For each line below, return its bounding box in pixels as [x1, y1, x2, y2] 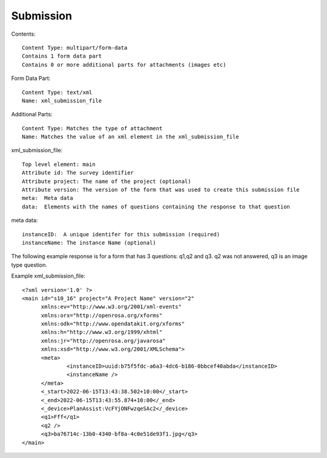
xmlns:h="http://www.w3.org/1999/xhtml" [41, 329, 163, 336]
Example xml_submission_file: [11, 273, 86, 280]
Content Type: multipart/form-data [22, 44, 128, 51]
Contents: [11, 30, 36, 38]
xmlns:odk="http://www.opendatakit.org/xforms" [41, 320, 185, 327]
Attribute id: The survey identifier [22, 170, 134, 176]
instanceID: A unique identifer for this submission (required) [22, 231, 220, 237]
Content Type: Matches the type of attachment [22, 125, 163, 131]
